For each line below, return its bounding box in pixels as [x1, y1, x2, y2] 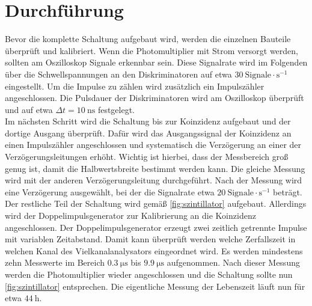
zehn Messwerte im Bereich [5, 256, 105, 269]
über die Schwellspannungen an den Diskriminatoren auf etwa [5, 67, 232, 80]
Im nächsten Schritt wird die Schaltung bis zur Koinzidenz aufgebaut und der [5, 115, 291, 127]
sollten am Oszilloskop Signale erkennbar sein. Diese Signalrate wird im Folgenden [5, 56, 308, 69]
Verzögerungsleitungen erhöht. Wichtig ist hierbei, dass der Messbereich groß [5, 150, 289, 163]
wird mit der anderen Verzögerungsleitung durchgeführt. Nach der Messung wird [5, 174, 302, 186]
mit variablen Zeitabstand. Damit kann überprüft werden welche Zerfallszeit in [5, 233, 296, 245]
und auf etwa [5, 103, 53, 115]
